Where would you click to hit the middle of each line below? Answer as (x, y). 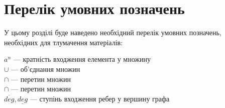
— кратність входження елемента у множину (82, 59)
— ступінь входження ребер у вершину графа (100, 98)
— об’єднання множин (46, 69)
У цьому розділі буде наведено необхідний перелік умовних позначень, (113, 32)
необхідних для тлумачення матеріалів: (64, 42)
